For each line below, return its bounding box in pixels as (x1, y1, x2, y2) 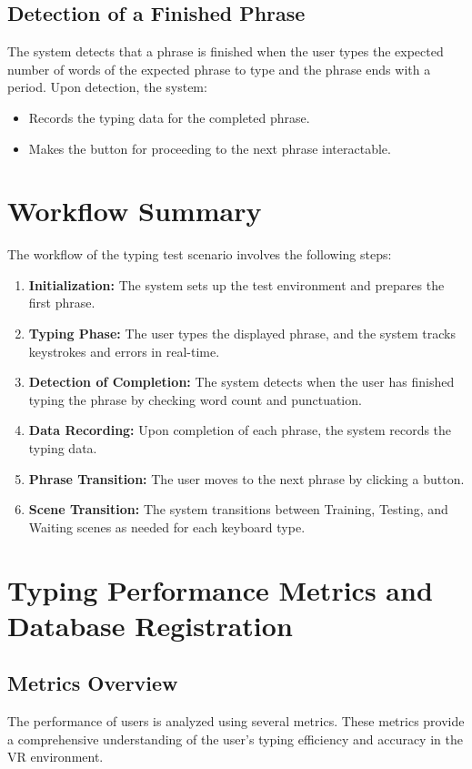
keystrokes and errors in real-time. (28, 341, 220, 360)
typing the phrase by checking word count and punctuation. (28, 390, 362, 409)
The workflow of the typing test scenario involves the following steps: (7, 245, 392, 264)
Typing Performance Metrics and (7, 571, 433, 608)
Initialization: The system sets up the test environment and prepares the (28, 275, 445, 294)
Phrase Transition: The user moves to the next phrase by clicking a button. (28, 469, 465, 488)
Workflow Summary (7, 192, 262, 229)
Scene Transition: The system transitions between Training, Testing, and (28, 500, 448, 519)
